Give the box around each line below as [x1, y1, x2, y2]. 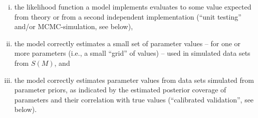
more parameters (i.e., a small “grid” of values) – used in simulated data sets [14, 48, 250, 58]
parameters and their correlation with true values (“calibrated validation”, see [14, 94, 254, 104]
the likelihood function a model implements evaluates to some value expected [14, 2, 251, 12]
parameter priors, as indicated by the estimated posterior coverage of [14, 84, 226, 95]
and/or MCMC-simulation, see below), [14, 21, 133, 32]
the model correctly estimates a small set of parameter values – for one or [14, 38, 241, 48]
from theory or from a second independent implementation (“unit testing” [14, 11, 241, 22]
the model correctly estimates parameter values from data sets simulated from [14, 74, 254, 85]
